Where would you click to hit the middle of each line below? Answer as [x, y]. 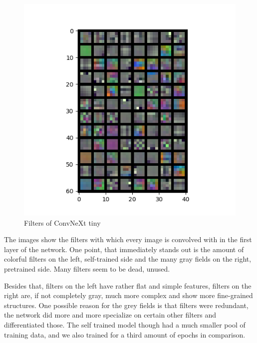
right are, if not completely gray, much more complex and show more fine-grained [128, 295]
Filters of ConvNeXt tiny [62, 222]
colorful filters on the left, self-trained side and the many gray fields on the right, [128, 259]
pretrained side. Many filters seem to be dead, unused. [87, 268]
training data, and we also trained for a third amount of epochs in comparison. [125, 334]
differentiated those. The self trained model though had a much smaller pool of [125, 324]
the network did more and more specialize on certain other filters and [110, 315]
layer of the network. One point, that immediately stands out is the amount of [124, 249]
